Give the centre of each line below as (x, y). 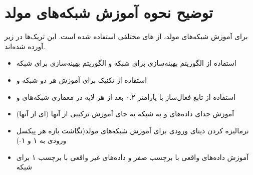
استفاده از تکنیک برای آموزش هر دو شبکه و (82, 79)
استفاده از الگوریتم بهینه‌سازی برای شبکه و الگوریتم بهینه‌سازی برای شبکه (126, 63)
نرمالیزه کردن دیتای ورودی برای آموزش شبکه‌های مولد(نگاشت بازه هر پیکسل (133, 130)
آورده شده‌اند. (25, 46)
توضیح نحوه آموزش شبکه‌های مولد (109, 12)
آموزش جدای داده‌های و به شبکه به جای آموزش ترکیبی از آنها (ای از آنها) (125, 114)
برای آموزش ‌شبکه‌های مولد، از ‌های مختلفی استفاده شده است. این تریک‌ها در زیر (126, 36)
